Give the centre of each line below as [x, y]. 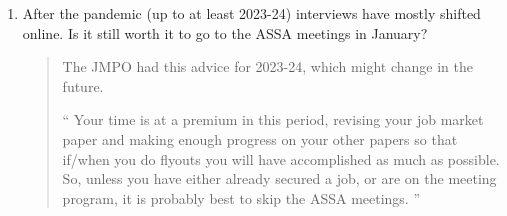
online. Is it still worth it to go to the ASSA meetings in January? [225, 32]
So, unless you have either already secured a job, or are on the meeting [279, 178]
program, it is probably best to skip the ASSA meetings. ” [241, 197]
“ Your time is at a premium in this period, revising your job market [273, 119]
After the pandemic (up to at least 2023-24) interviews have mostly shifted [251, 13]
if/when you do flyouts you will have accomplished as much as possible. [281, 158]
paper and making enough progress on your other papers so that [260, 138]
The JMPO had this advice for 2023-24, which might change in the [267, 66]
